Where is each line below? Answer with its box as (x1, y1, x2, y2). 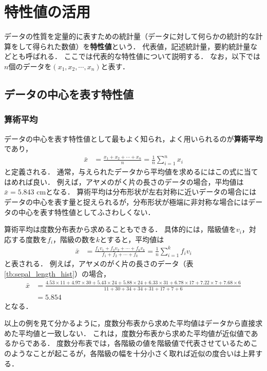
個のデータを (8, 61, 52, 71)
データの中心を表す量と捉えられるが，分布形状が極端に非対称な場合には (4, 197, 249, 207)
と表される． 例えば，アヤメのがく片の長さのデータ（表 (4, 258, 194, 269)
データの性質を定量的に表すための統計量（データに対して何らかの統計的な (4, 31, 256, 42)
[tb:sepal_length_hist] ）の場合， (4, 268, 111, 279)
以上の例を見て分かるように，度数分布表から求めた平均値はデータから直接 (4, 318, 256, 328)
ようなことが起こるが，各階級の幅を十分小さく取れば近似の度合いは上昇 (11, 347, 256, 358)
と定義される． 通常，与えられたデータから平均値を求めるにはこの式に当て (4, 166, 258, 177)
